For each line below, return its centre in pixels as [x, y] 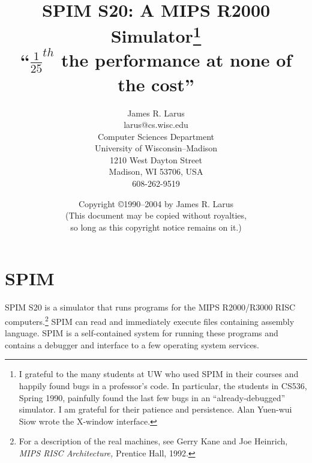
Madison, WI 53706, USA [156, 171]
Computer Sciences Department [156, 136]
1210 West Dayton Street [156, 159]
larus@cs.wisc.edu [156, 125]
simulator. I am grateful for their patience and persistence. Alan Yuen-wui [155, 409]
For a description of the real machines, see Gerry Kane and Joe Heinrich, [153, 441]
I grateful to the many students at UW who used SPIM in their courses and [159, 374]
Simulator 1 [156, 35]
